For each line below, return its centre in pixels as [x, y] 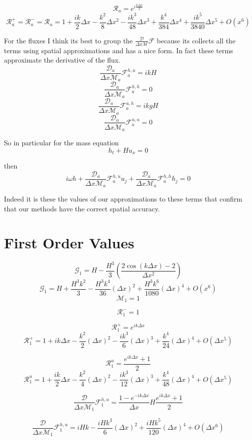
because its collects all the [196, 40]
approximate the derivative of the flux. [62, 60]
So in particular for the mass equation [61, 143]
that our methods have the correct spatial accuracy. [82, 208]
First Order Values [69, 242]
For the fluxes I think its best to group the [69, 40]
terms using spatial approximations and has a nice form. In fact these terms [119, 50]
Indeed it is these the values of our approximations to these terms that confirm [123, 199]
